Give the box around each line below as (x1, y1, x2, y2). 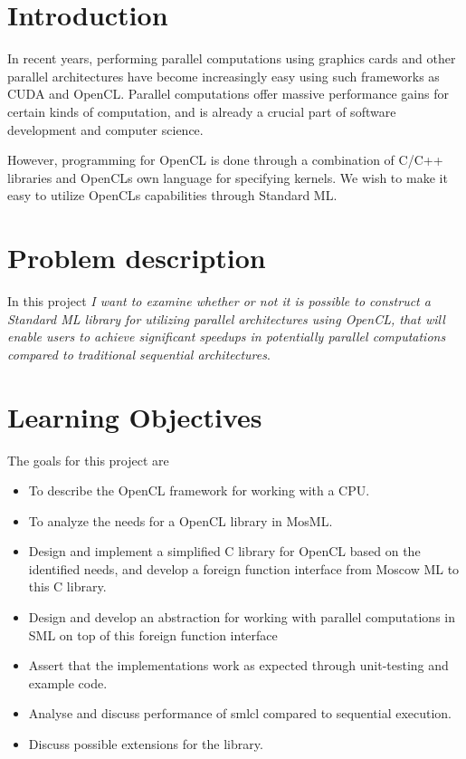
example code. (28, 673, 108, 692)
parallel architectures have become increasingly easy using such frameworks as (7, 66, 440, 85)
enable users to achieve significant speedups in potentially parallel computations (7, 327, 446, 346)
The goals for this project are (7, 450, 169, 469)
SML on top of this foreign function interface (28, 625, 278, 644)
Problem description (7, 239, 266, 276)
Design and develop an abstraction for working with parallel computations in (28, 608, 455, 627)
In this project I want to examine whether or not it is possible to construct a (7, 292, 431, 310)
